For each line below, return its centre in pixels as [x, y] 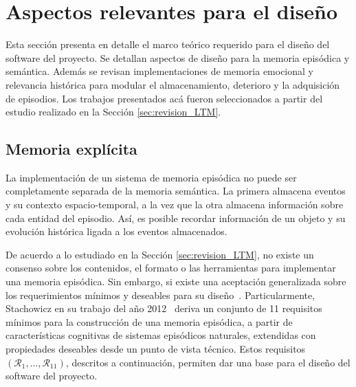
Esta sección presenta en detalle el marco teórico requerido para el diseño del [168, 44]
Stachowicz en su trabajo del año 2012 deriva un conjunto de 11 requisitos [164, 308]
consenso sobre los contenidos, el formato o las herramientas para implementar [171, 268]
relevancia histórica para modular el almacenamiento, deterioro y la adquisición [173, 84]
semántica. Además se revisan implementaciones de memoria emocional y [159, 71]
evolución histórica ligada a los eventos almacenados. [116, 231]
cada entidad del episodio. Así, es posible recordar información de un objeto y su [176, 218]
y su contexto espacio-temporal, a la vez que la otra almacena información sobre [175, 204]
